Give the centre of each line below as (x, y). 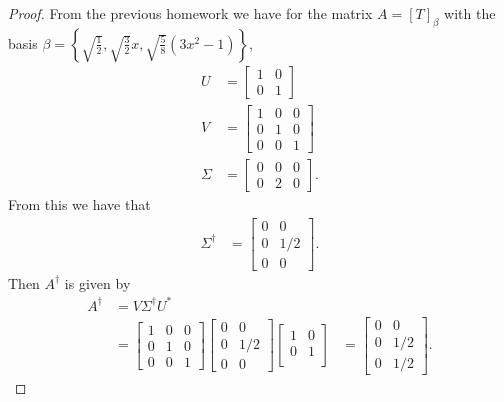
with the (470, 13)
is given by (97, 282)
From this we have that (79, 203)
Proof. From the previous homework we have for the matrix (190, 13)
